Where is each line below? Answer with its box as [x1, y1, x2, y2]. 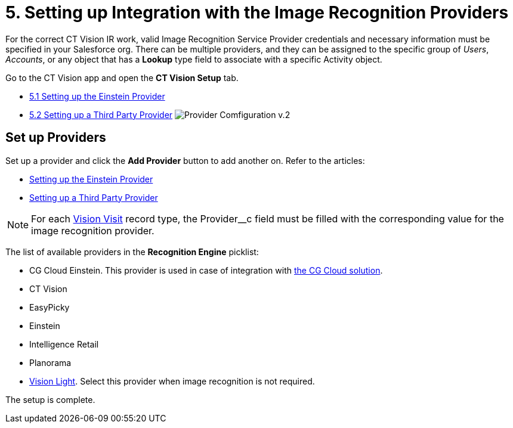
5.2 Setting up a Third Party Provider [29, 109, 173, 120]
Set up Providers [5, 130, 106, 145]
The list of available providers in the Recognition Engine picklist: [5, 246, 259, 257]
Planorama [29, 357, 72, 368]
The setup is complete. [5, 394, 95, 405]
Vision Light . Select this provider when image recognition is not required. [29, 376, 315, 386]
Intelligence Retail [29, 339, 99, 349]
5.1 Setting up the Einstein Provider [29, 91, 165, 101]
